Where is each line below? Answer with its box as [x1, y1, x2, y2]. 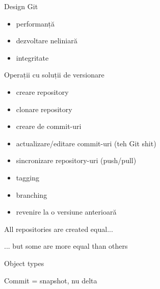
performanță [16, 18, 55, 29]
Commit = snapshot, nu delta [4, 275, 97, 285]
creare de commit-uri [16, 121, 82, 132]
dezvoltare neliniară [16, 35, 77, 46]
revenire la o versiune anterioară [16, 206, 117, 217]
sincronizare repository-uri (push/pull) [16, 155, 137, 166]
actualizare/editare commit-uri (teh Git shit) [16, 138, 156, 148]
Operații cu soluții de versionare [4, 69, 104, 80]
